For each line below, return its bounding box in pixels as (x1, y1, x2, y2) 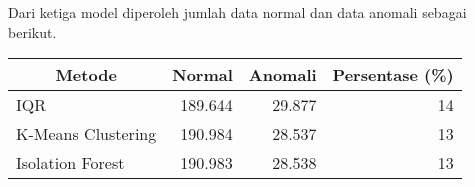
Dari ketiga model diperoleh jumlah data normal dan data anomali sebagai (8, 2, 467, 22)
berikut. (8, 21, 57, 42)
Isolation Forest (16, 151, 125, 175)
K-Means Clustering (16, 122, 157, 146)
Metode (55, 63, 117, 87)
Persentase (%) (332, 63, 454, 87)
